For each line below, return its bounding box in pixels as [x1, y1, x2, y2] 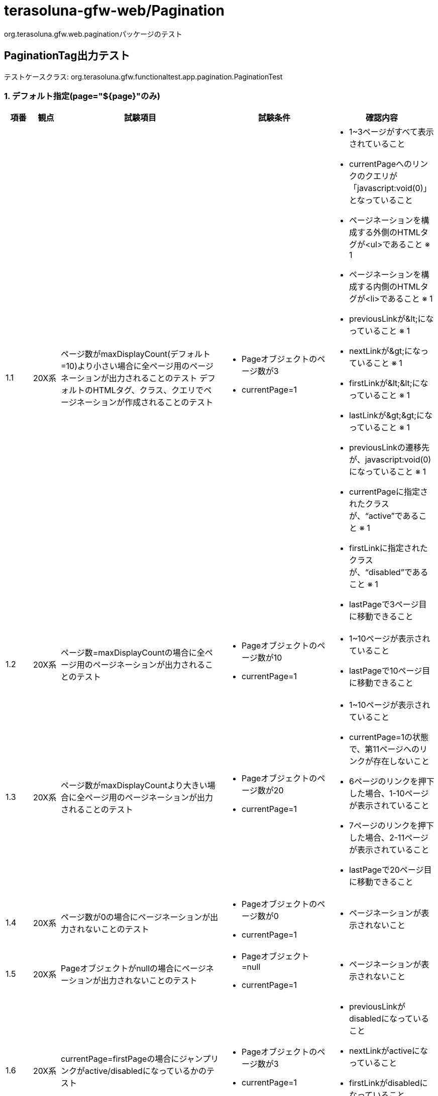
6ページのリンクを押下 [349, 776, 434, 787]
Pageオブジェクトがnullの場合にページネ [61, 963, 214, 974]
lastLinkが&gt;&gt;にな [349, 410, 433, 421]
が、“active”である [349, 511, 419, 521]
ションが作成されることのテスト [92, 397, 213, 408]
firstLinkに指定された [349, 543, 428, 554]
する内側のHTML [357, 282, 420, 292]
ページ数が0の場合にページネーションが [61, 912, 210, 923]
